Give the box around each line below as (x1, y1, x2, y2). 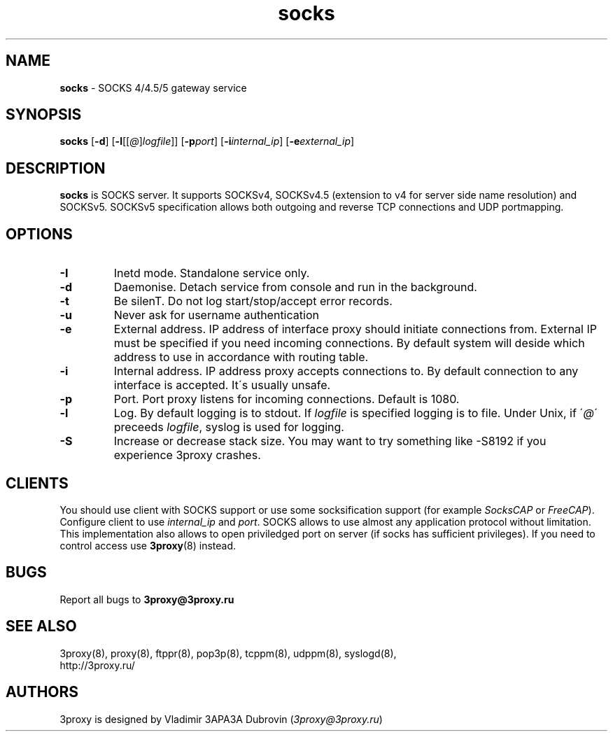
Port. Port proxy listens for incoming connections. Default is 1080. (113, 392, 460, 407)
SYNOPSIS (6, 106, 82, 124)
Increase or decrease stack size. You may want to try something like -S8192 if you (113, 434, 547, 449)
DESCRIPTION (6, 159, 106, 177)
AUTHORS (6, 683, 79, 701)
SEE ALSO (6, 617, 77, 636)
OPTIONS (6, 225, 73, 243)
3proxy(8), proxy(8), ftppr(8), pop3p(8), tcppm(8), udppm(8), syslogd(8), (59, 647, 397, 659)
